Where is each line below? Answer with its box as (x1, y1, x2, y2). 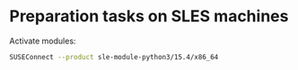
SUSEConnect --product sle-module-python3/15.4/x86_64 (9, 52, 219, 61)
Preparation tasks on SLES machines (9, 6, 289, 27)
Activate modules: (9, 35, 76, 46)
